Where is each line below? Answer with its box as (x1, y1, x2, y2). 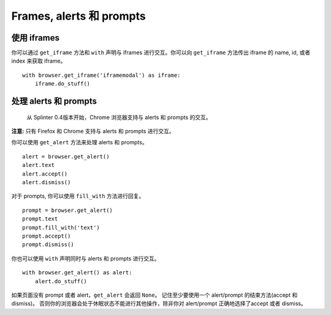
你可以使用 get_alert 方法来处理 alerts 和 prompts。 (11, 139, 148, 146)
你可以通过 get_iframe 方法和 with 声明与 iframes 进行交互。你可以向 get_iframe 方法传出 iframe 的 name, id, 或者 (11, 49, 311, 56)
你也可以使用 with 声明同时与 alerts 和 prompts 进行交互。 (11, 255, 160, 262)
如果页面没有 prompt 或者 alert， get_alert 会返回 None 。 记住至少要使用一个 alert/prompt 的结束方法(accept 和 (11, 291, 298, 298)
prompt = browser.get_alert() (22, 206, 113, 214)
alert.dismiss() (22, 179, 71, 185)
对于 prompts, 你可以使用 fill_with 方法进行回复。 (11, 192, 145, 200)
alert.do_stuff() (34, 278, 87, 285)
